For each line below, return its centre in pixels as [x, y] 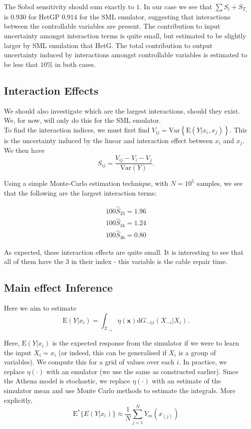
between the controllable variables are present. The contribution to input [112, 26]
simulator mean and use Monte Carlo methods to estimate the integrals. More [120, 390]
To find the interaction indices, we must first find [77, 129]
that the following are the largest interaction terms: [80, 192]
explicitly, [18, 400]
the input [18, 352]
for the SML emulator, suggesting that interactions [155, 16]
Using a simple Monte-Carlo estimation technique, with [86, 183]
